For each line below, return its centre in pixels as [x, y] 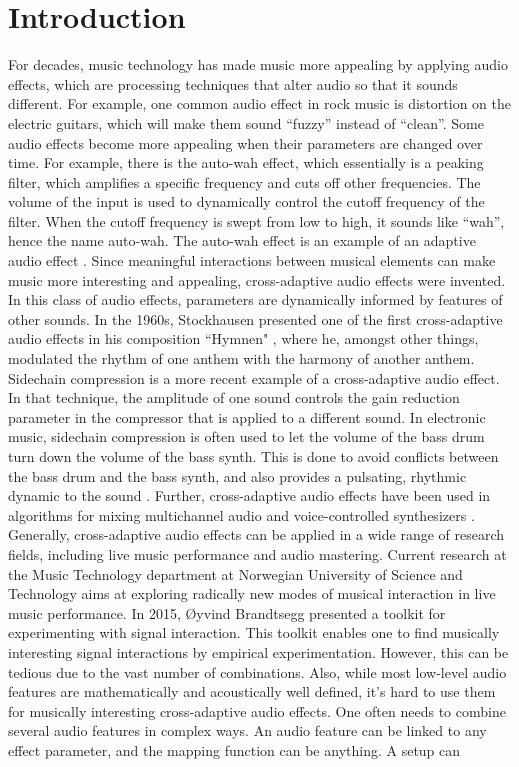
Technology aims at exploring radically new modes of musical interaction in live [252, 593]
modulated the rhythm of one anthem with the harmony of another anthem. [241, 358]
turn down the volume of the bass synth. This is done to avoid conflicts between [253, 456]
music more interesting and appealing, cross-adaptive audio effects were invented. [257, 279]
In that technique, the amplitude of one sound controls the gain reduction [234, 397]
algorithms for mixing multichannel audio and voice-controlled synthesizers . [241, 514]
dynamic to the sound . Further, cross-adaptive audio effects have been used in [249, 495]
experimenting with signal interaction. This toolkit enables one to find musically [254, 632]
